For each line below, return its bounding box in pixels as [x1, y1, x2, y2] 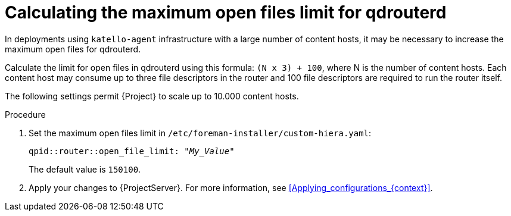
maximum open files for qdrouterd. [5, 43, 141, 54]
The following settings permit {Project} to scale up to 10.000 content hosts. [5, 90, 299, 101]
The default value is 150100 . [29, 164, 141, 174]
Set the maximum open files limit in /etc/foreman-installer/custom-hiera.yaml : [29, 127, 372, 138]
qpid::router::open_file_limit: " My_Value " [29, 146, 235, 156]
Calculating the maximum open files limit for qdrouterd [5, 2, 447, 23]
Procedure [5, 109, 46, 120]
